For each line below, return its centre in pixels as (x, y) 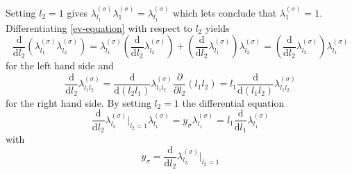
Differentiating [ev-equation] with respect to (99, 27)
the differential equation (233, 102)
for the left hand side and (60, 66)
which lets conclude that (225, 12)
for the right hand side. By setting (78, 102)
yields (217, 27)
